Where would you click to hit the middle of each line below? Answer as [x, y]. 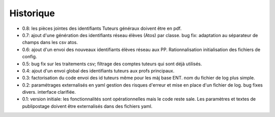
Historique [32, 13]
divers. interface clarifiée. [49, 92]
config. [30, 57]
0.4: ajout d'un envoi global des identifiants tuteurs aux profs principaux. [98, 70]
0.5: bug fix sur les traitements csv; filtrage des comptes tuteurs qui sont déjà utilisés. [112, 64]
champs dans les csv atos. [50, 43]
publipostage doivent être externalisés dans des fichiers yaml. [87, 106]
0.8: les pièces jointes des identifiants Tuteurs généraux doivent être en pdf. [102, 28]
